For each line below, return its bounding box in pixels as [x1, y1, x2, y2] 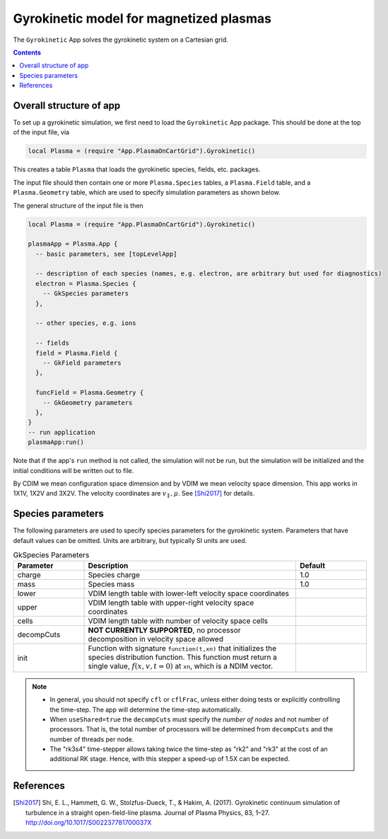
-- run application [28, 428, 95, 436]
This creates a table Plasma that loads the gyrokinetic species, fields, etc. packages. [13, 165, 261, 173]
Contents [13, 48, 42, 57]
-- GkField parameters [42, 359, 122, 367]
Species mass [88, 579, 135, 589]
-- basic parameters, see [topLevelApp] [35, 250, 177, 258]
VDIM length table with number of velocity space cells [88, 616, 269, 626]
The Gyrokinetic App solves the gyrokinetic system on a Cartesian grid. [13, 35, 229, 44]
